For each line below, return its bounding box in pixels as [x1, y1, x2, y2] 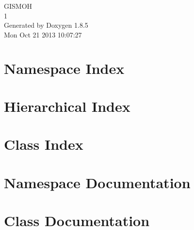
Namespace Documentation [4, 172, 191, 192]
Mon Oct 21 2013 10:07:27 [4, 29, 82, 39]
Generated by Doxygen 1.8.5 [4, 20, 88, 30]
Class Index [4, 134, 83, 154]
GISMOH [4, 1, 32, 11]
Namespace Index [4, 58, 125, 78]
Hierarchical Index [4, 96, 130, 116]
